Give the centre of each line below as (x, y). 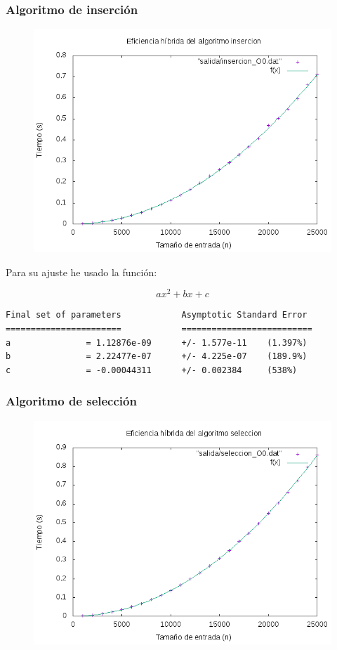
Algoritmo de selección (71, 401)
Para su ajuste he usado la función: (81, 272)
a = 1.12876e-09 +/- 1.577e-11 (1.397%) (157, 343)
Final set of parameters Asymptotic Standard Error (157, 315)
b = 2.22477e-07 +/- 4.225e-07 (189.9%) (157, 357)
